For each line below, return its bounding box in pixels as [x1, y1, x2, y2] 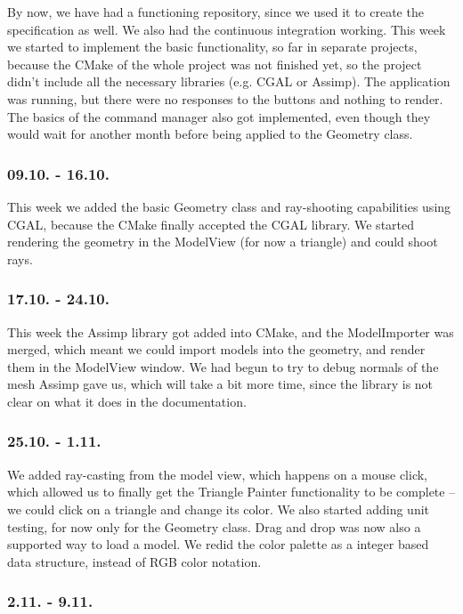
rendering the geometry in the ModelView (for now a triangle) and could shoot [7, 232, 438, 251]
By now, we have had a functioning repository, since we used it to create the [7, 3, 424, 20]
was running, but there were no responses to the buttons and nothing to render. [7, 89, 443, 108]
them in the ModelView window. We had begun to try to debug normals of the [7, 357, 439, 376]
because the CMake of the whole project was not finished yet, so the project [7, 54, 422, 73]
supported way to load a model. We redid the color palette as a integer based [7, 535, 429, 553]
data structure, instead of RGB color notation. [7, 552, 262, 570]
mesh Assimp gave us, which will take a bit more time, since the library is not [7, 375, 434, 393]
